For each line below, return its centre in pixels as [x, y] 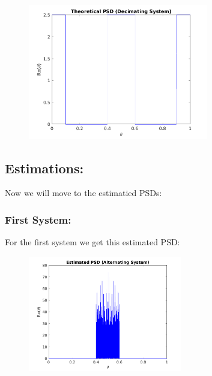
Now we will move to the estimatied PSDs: [83, 193]
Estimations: [44, 168]
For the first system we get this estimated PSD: [92, 242]
